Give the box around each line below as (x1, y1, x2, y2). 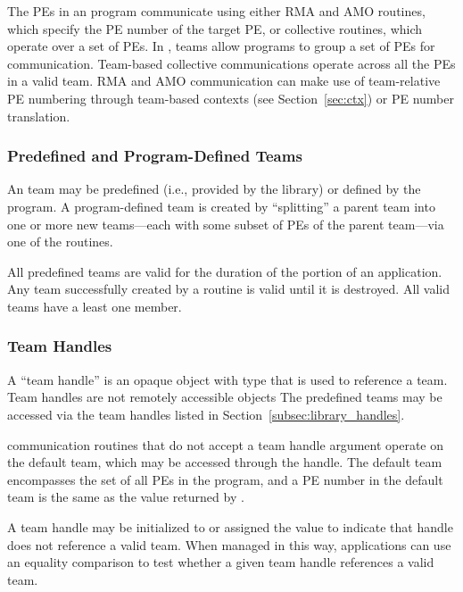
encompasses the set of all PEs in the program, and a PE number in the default (7, 470, 443, 488)
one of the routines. (7, 232, 113, 251)
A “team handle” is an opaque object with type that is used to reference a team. (7, 370, 448, 388)
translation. (7, 106, 70, 125)
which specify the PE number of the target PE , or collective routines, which (7, 19, 423, 38)
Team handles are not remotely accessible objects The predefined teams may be (7, 388, 442, 406)
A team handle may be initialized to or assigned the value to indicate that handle (7, 517, 453, 536)
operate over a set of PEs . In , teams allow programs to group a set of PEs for (7, 37, 435, 55)
